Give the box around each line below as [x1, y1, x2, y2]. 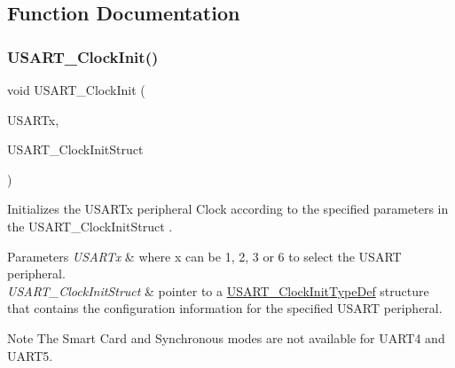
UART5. [7, 346, 53, 364]
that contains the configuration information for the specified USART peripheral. [7, 299, 443, 317]
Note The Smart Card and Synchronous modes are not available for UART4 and [7, 328, 445, 347]
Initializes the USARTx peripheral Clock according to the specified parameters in [7, 200, 449, 218]
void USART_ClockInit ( [7, 81, 145, 98]
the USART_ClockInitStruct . [7, 216, 173, 235]
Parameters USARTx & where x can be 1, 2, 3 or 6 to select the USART [7, 247, 402, 265]
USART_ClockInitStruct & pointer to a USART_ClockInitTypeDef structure [7, 281, 429, 300]
